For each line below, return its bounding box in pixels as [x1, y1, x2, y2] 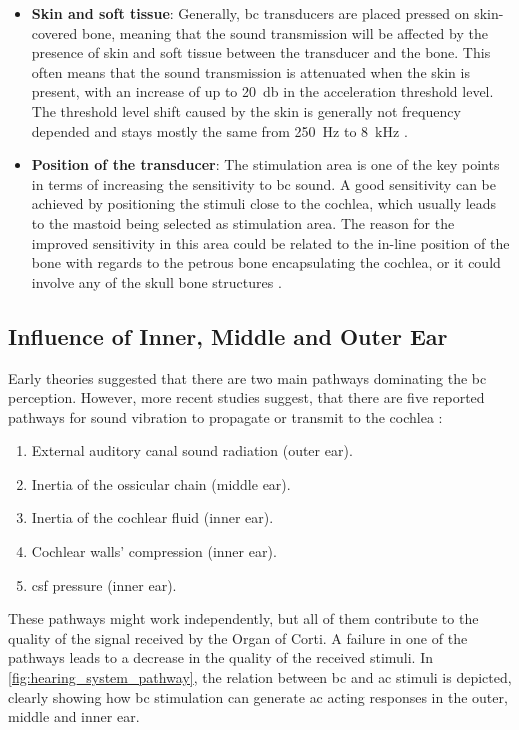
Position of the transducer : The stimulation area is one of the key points [31, 154, 500, 175]
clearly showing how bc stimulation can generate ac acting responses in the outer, [8, 686, 508, 707]
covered [31, 22, 78, 43]
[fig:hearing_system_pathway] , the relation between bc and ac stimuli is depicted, [8, 667, 512, 688]
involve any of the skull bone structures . [31, 271, 282, 292]
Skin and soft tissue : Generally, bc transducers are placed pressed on [31, 3, 470, 23]
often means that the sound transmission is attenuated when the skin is [31, 61, 470, 82]
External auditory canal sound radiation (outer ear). [31, 440, 353, 461]
